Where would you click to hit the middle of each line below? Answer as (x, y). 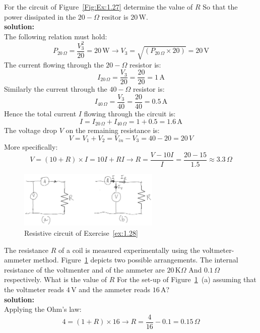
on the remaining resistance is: (113, 130)
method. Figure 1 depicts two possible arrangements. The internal (136, 260)
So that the (220, 7)
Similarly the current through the (56, 89)
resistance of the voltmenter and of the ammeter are (84, 269)
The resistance (26, 250)
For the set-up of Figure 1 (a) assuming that (186, 279)
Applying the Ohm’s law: (43, 309)
